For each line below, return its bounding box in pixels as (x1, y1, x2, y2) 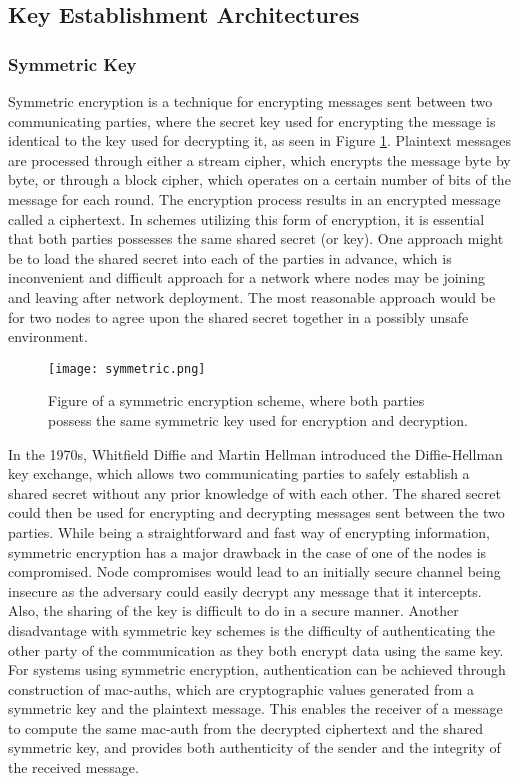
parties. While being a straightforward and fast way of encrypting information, (8, 521, 490, 542)
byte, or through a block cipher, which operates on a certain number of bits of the (8, 169, 511, 190)
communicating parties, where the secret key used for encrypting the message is (8, 110, 496, 131)
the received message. (8, 757, 139, 778)
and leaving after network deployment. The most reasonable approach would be (8, 286, 496, 307)
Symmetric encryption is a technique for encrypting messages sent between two (8, 91, 493, 111)
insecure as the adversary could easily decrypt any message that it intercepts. (8, 580, 482, 601)
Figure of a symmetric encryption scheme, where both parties (48, 390, 425, 411)
